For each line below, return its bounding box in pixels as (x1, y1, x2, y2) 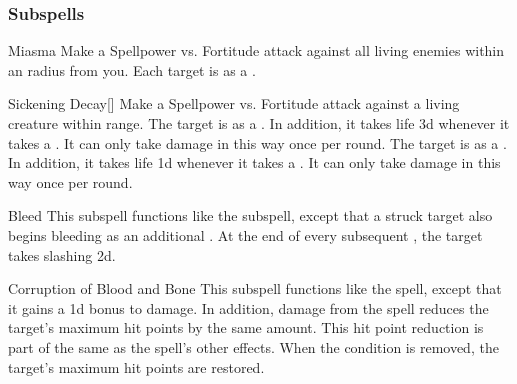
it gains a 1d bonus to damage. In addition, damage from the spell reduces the (8, 297, 489, 318)
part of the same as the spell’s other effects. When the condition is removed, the (8, 336, 499, 357)
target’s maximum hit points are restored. (8, 356, 265, 377)
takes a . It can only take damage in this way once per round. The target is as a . (8, 132, 507, 153)
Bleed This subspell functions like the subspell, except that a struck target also (8, 205, 493, 226)
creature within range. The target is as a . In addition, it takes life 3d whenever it (8, 113, 510, 133)
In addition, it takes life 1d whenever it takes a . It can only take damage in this (8, 152, 501, 173)
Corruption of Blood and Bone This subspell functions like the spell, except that (8, 278, 502, 299)
